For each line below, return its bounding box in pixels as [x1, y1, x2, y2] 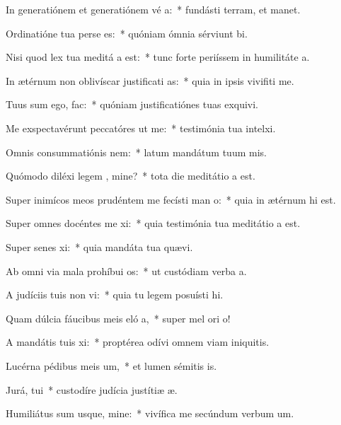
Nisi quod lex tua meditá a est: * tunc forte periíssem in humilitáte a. [6, 50, 310, 64]
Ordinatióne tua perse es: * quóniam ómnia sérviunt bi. [6, 25, 248, 40]
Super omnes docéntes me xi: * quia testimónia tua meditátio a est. [6, 216, 301, 231]
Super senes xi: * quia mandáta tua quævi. [6, 239, 193, 254]
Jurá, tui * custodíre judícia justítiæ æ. [6, 382, 178, 397]
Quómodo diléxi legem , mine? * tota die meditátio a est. [6, 168, 255, 183]
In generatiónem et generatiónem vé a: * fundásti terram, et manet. [6, 2, 301, 16]
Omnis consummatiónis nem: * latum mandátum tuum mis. [6, 144, 267, 159]
